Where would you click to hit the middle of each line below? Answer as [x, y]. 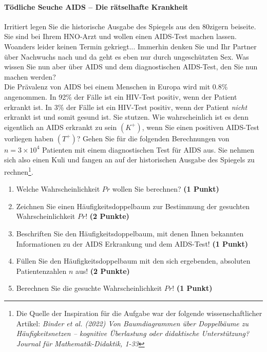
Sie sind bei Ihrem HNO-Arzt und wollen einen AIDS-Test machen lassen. [120, 36]
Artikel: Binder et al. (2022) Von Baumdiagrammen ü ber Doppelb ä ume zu [132, 323]
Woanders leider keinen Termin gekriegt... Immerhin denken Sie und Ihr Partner [130, 46]
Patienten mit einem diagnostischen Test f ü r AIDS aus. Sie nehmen [148, 149]
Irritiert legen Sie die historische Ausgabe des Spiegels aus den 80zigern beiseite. [130, 26]
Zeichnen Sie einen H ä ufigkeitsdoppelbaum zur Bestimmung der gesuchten [133, 206]
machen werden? [30, 76]
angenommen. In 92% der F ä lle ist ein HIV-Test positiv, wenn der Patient [121, 96]
